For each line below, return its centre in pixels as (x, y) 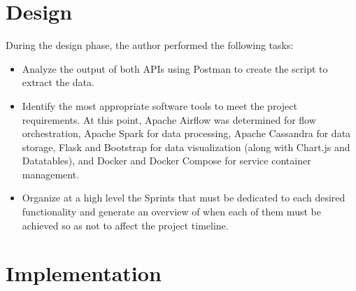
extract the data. (58, 82)
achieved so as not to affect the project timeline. (125, 225)
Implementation (84, 273)
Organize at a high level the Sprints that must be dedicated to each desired (184, 198)
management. (51, 174)
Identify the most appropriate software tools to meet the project (159, 105)
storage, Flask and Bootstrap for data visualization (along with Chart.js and (186, 147)
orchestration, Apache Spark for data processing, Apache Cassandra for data (186, 133)
